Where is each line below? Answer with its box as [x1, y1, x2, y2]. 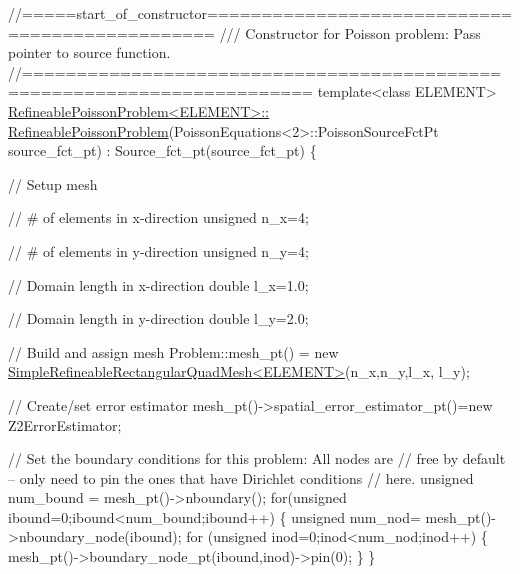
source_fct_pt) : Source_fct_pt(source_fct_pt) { [8, 140, 317, 161]
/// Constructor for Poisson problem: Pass [219, 22, 481, 43]
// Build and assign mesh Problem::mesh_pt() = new [8, 341, 339, 362]
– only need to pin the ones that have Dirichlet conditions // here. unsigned [8, 467, 474, 488]
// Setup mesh [8, 173, 98, 194]
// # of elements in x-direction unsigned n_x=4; [8, 207, 309, 228]
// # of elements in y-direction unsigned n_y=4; [8, 240, 309, 261]
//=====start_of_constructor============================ [8, 3, 512, 23]
